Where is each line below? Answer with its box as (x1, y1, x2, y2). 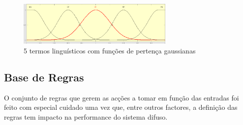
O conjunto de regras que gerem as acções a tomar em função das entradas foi (4, 92, 239, 102)
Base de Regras (4, 69, 84, 84)
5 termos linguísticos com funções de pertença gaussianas (24, 45, 196, 55)
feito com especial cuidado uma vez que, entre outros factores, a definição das (4, 102, 238, 112)
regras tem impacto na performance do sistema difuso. (4, 111, 168, 122)
